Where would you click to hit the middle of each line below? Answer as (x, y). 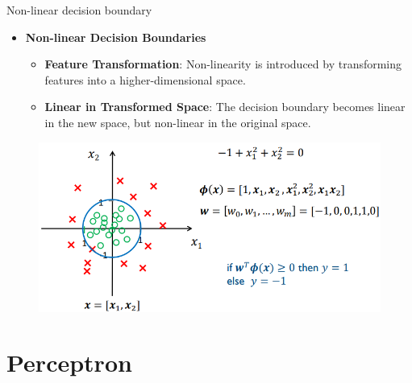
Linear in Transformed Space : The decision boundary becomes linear (225, 107)
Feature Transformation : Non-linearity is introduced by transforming (223, 64)
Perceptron (69, 362)
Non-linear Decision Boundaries (116, 37)
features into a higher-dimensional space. (145, 79)
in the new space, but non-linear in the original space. (178, 122)
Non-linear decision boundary (79, 10)
